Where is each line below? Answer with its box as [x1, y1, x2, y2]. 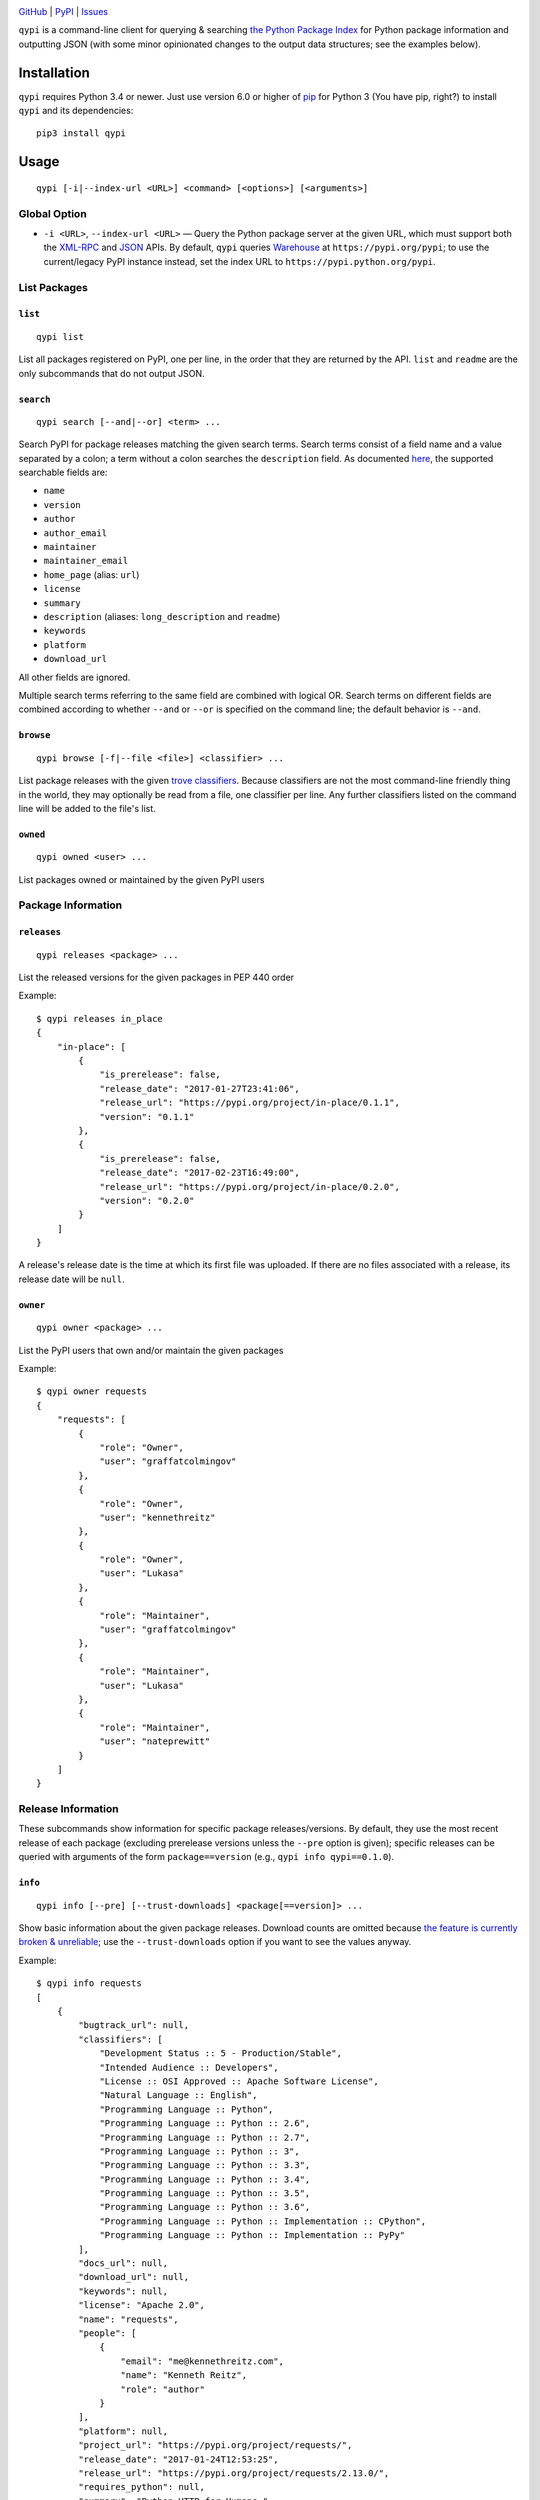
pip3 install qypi [36, 128, 127, 139]
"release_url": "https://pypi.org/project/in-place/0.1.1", [99, 1097, 400, 1109]
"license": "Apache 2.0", [78, 2300, 205, 2311]
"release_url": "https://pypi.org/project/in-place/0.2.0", [99, 1181, 400, 1192]
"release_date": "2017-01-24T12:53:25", [78, 2453, 279, 2465]
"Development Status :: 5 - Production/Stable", [99, 2048, 342, 2059]
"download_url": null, [78, 2271, 190, 2283]
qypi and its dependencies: [18, 105, 134, 117]
